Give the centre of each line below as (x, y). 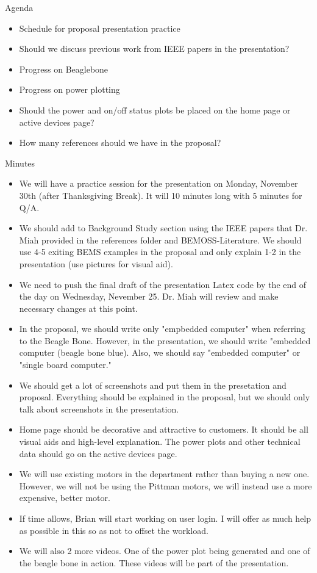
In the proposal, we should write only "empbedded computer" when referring (162, 329)
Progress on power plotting (69, 89)
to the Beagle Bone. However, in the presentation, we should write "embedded (165, 340)
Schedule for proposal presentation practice (100, 28)
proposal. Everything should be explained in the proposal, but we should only (165, 397)
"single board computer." (65, 365)
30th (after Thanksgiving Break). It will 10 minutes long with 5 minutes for (161, 195)
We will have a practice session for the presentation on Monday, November (158, 183)
